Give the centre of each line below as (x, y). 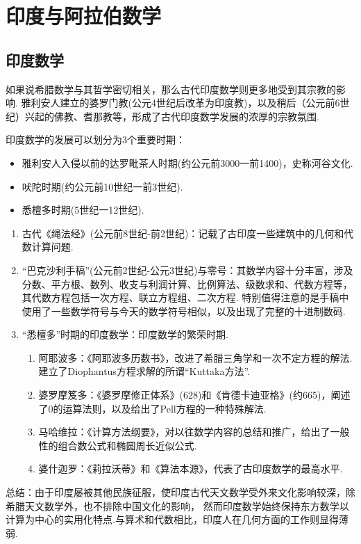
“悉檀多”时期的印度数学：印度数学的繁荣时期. (125, 334)
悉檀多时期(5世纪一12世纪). (83, 210)
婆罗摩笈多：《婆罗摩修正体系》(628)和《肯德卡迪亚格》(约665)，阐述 (194, 395)
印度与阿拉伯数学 (84, 16)
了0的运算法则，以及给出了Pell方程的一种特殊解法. (152, 408)
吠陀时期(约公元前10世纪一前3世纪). (102, 186)
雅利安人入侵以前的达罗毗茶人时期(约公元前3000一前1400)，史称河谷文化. (187, 162)
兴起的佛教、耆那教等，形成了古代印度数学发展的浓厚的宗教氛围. (172, 116)
